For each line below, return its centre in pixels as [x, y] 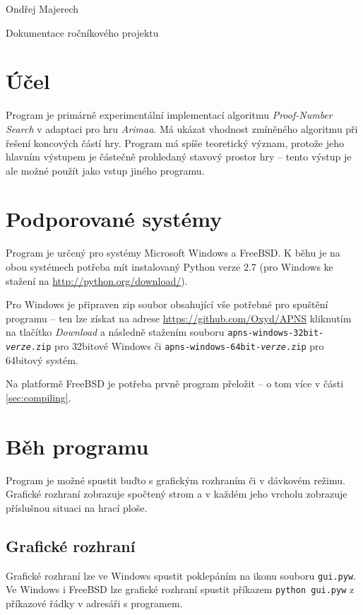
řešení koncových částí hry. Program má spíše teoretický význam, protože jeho [175, 142]
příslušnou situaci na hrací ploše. [77, 507]
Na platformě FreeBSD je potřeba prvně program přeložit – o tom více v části [175, 383]
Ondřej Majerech [42, 8]
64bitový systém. [42, 359]
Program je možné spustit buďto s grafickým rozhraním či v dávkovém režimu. [175, 480]
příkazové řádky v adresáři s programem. [94, 603]
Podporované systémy [114, 219]
